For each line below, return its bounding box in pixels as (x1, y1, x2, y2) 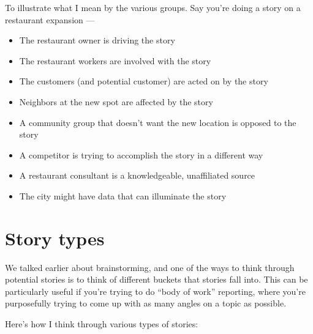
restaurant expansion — (5, 13, 95, 26)
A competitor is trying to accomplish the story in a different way (19, 148, 263, 161)
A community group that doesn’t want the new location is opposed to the (19, 116, 296, 128)
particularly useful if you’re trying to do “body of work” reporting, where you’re (5, 284, 306, 297)
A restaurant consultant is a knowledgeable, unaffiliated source (19, 169, 255, 182)
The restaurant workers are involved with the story (19, 54, 211, 67)
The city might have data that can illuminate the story (19, 189, 227, 202)
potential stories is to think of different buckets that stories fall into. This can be (5, 273, 308, 286)
